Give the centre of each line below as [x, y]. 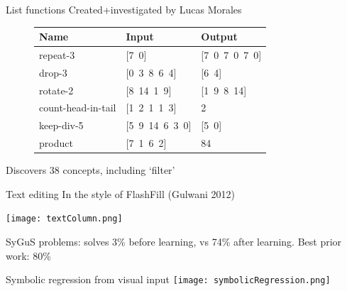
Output [219, 37]
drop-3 [53, 72]
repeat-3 [57, 54]
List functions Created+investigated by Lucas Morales [124, 9]
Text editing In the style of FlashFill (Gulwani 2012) [121, 193]
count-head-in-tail [78, 108]
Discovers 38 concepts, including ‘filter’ [90, 170]
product [56, 143]
